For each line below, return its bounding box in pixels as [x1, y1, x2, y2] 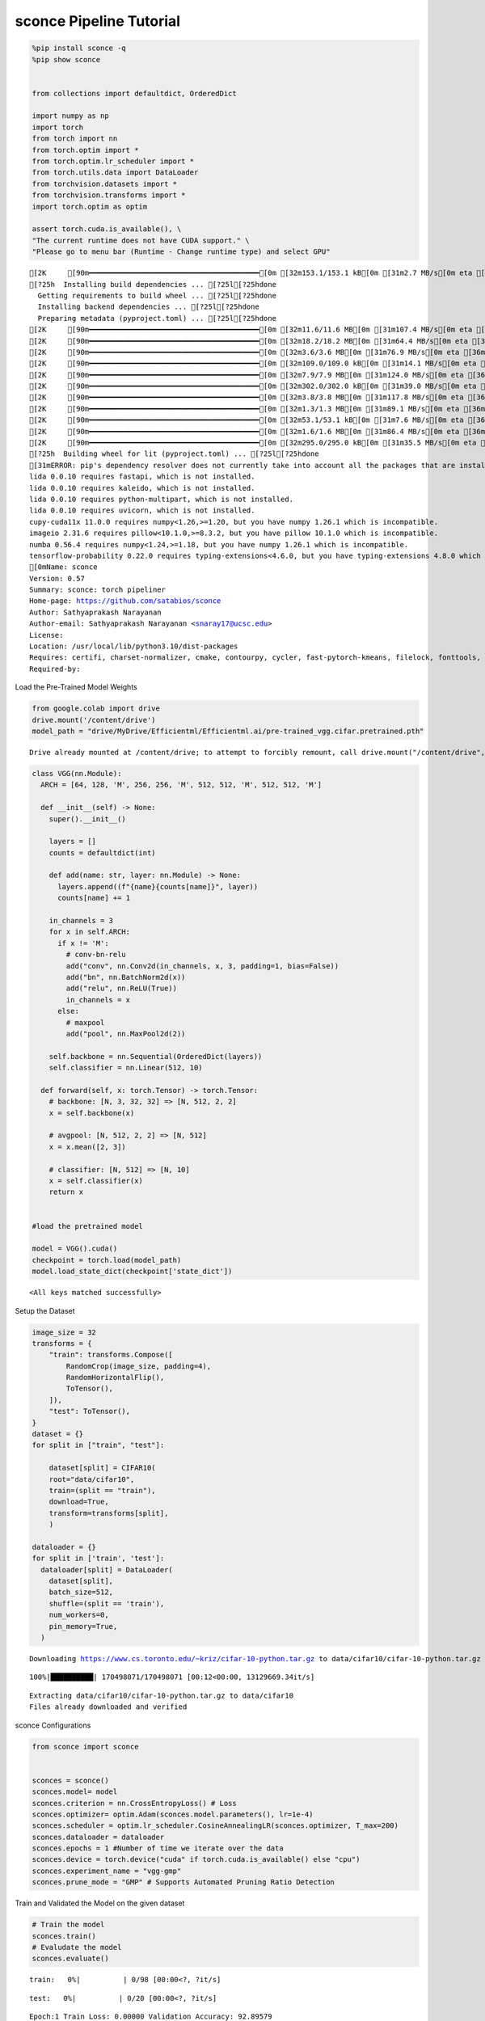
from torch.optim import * [32, 146, 139, 154]
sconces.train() [32, 1931, 97, 1940]
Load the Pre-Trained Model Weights [15, 682, 137, 692]
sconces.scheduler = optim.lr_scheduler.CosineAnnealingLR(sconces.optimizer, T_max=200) [32, 1821, 399, 1830]
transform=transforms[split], [48, 1508, 169, 1517]
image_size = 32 [32, 1327, 97, 1337]
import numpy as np [32, 112, 109, 120]
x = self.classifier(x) [48, 1176, 143, 1186]
